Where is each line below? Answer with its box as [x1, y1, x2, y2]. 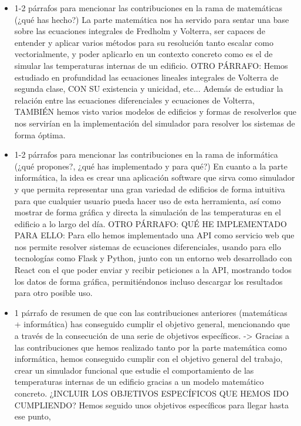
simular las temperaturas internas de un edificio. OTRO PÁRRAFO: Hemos [14, 59, 288, 71]
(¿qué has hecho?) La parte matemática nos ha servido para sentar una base [14, 13, 289, 25]
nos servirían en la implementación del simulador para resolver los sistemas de [14, 117, 295, 129]
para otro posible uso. [14, 287, 93, 299]
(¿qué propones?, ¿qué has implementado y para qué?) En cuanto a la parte [14, 159, 288, 172]
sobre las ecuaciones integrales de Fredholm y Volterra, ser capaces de [14, 25, 265, 37]
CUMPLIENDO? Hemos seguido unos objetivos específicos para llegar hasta [14, 398, 289, 411]
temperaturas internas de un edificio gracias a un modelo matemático [14, 375, 264, 388]
